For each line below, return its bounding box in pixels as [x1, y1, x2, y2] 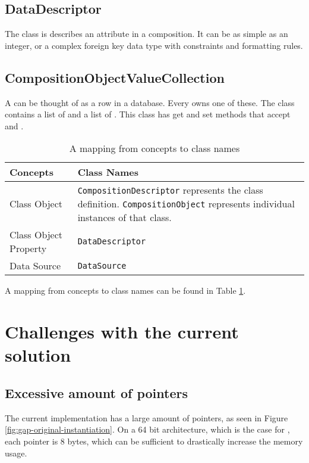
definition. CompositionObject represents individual [77, 197, 295, 211]
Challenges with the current [5, 319, 239, 344]
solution [5, 343, 71, 367]
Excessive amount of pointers [5, 383, 188, 402]
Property [10, 241, 47, 256]
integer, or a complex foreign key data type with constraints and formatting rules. [5, 39, 303, 51]
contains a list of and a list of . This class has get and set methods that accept [5, 108, 291, 120]
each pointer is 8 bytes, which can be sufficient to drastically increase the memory [5, 434, 303, 447]
